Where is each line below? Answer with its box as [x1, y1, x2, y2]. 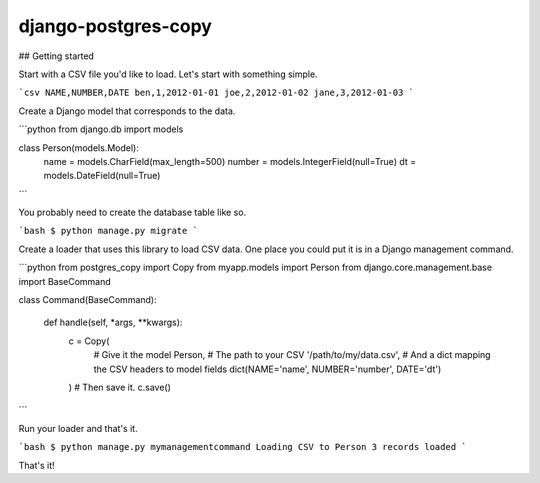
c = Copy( [68, 335, 110, 347]
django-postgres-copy [18, 15, 212, 37]
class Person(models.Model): [18, 141, 139, 154]
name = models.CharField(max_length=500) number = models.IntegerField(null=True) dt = [43, 155, 417, 167]
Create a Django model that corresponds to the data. [18, 105, 236, 117]
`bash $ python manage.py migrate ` [18, 225, 199, 237]
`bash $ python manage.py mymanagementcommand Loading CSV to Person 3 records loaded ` [18, 441, 467, 453]
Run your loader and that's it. [18, 422, 139, 434]
